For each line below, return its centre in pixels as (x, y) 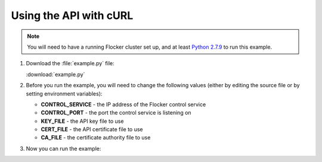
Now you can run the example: (64, 148)
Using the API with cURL (72, 15)
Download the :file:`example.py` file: (70, 63)
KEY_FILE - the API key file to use (82, 121)
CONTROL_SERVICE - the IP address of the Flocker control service (123, 104)
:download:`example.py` (55, 74)
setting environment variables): (64, 93)
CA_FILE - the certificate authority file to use (96, 138)
